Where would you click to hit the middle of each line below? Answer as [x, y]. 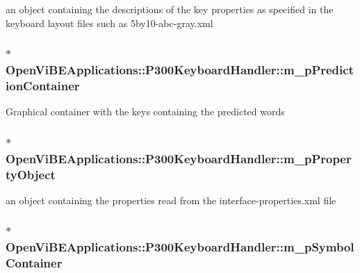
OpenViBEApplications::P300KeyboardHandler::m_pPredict [180, 70]
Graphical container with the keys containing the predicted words [145, 111]
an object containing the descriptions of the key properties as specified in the [170, 9]
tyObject [31, 174]
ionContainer [43, 85]
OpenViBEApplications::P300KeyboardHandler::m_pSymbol [180, 247]
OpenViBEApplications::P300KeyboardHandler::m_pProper [179, 158]
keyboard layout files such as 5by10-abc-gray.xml [109, 23]
